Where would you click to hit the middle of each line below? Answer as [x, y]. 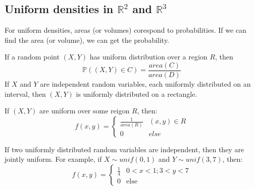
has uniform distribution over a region [148, 57]
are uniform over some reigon [85, 111]
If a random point [32, 57]
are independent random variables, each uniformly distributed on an [145, 84]
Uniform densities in [59, 9]
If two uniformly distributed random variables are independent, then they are [124, 149]
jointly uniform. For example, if [53, 159]
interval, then [25, 93]
